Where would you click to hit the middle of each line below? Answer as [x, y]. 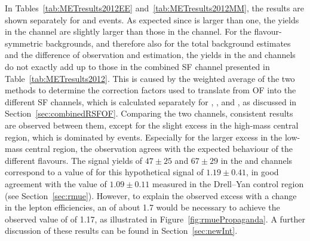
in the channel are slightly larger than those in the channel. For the [128, 31]
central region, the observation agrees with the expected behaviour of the [159, 149]
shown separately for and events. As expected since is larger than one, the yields [152, 19]
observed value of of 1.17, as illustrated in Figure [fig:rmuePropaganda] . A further [155, 219]
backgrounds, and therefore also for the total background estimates [168, 43]
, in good [263, 172]
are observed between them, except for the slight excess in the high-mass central [152, 125]
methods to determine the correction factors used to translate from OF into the [151, 90]
